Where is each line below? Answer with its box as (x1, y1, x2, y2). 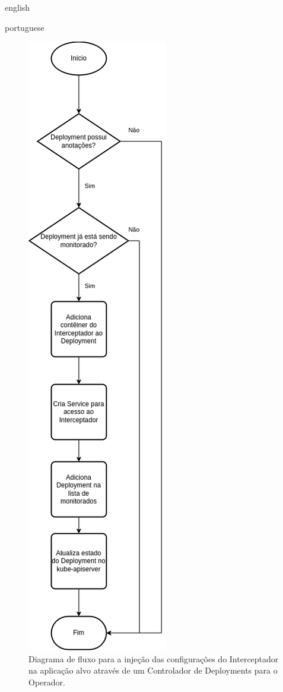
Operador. (28, 675, 65, 688)
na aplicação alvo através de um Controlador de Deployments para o (28, 664, 278, 677)
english (5, 1, 30, 13)
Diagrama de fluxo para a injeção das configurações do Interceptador (28, 652, 279, 665)
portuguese (5, 21, 44, 33)
